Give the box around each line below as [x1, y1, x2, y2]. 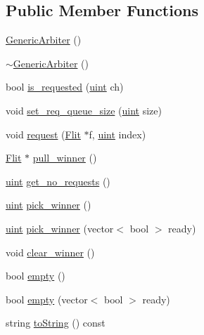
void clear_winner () [6, 244, 95, 259]
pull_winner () [32, 150, 97, 165]
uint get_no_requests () [6, 173, 110, 188]
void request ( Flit [6, 126, 81, 141]
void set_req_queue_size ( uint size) [6, 103, 162, 117]
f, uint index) [89, 126, 146, 141]
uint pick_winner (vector [6, 221, 114, 235]
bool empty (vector [6, 291, 88, 306]
